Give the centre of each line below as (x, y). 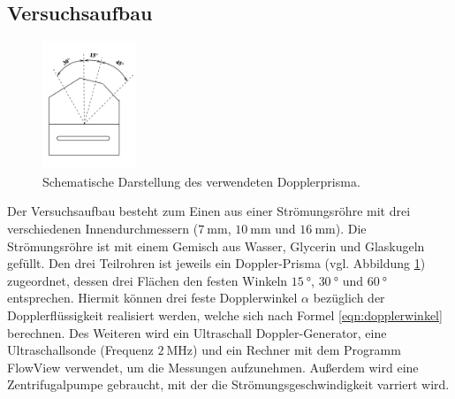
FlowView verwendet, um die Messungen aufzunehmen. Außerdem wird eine (213, 367)
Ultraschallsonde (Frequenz (80, 350)
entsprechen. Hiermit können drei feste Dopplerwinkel (152, 298)
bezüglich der (349, 298)
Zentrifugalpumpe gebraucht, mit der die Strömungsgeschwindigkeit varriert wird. (228, 384)
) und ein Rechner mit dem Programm (297, 350)
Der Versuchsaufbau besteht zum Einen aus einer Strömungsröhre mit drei (209, 211)
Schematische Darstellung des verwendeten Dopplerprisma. (201, 181)
